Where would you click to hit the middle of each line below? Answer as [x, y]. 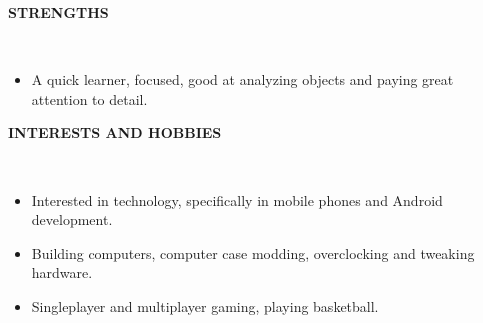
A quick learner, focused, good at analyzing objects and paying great [242, 79]
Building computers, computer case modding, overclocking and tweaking [253, 252]
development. [72, 219]
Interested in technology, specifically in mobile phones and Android [237, 199]
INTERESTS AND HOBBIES [115, 132]
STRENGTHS [58, 12]
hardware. [62, 272]
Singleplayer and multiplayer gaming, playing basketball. [205, 305]
